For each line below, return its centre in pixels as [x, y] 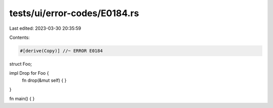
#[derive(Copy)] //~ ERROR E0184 [61, 51]
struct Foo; [21, 64]
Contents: [19, 37]
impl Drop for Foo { [29, 73]
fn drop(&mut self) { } [44, 80]
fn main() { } [22, 99]
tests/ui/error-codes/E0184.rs [74, 13]
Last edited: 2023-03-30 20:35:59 [45, 28]
